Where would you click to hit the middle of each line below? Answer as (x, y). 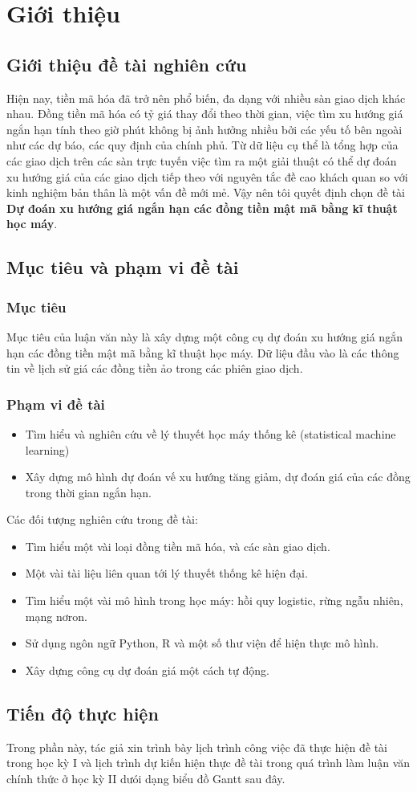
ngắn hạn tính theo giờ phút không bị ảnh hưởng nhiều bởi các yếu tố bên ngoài (204, 129)
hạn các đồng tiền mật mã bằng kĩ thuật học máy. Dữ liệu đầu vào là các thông (203, 352)
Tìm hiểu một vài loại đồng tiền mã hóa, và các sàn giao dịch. (178, 546)
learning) (47, 449)
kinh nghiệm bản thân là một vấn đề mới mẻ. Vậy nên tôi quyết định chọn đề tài (206, 192)
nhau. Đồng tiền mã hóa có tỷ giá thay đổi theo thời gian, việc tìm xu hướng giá (205, 114)
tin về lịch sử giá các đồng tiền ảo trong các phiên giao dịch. (155, 368)
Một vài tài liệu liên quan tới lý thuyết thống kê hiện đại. (166, 573)
